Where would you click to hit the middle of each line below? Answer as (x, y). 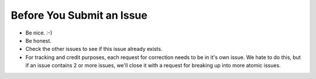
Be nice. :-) (39, 33)
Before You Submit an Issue (79, 15)
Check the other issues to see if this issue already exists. (94, 49)
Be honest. (39, 40)
